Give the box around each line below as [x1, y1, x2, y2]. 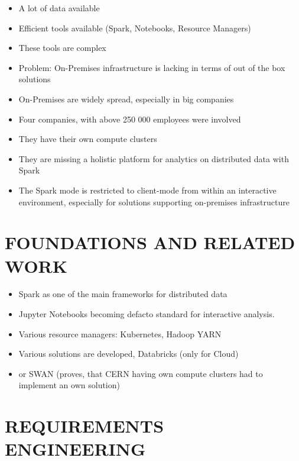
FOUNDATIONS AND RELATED [5, 230, 295, 254]
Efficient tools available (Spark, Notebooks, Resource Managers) [18, 21, 251, 34]
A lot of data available [18, 2, 100, 14]
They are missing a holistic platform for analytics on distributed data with [18, 152, 289, 165]
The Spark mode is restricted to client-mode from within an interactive [18, 183, 277, 196]
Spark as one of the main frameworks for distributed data [18, 288, 227, 300]
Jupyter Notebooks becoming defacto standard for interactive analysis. [18, 308, 275, 320]
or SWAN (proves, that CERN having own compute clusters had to [18, 367, 263, 379]
